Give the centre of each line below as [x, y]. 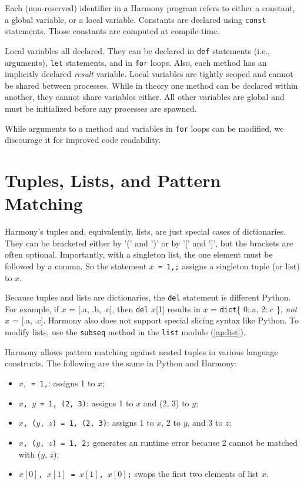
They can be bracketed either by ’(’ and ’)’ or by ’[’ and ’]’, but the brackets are [149, 243]
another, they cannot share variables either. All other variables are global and [145, 97]
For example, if [32, 308]
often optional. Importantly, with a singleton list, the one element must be [139, 254]
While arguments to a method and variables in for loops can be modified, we [144, 128]
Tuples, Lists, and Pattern [113, 180]
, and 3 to [205, 423]
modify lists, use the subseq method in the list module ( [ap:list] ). [125, 332]
